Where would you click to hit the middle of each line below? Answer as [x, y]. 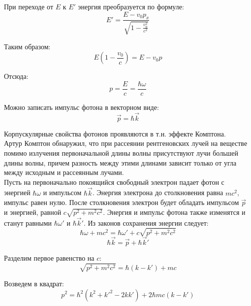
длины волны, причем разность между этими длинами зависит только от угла [120, 162]
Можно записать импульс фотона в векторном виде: [81, 107]
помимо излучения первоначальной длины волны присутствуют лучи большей [121, 153]
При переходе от [29, 6]
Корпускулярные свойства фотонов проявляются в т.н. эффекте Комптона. [115, 133]
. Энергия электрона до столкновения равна [158, 192]
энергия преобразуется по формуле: [131, 6]
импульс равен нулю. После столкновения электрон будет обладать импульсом [122, 202]
